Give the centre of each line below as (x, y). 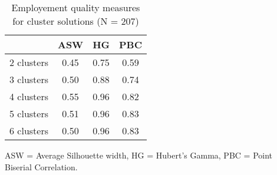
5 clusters (29, 113)
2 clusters (29, 62)
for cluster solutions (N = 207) (76, 21)
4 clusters (29, 96)
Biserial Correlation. (41, 166)
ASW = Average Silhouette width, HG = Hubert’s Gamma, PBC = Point (139, 155)
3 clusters (29, 79)
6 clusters (29, 131)
